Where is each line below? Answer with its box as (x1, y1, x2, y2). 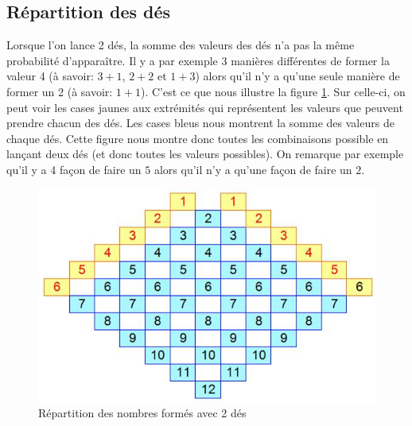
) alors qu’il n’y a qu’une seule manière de (195, 68, 400, 84)
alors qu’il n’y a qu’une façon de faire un (154, 161, 352, 177)
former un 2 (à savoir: (6, 83, 113, 99)
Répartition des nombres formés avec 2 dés (38, 405, 247, 421)
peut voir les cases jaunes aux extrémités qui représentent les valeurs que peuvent (6, 99, 403, 115)
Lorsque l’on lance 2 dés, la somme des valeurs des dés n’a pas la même (6, 37, 355, 53)
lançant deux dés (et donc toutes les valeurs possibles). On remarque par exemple (6, 145, 404, 162)
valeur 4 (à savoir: (6, 68, 94, 84)
